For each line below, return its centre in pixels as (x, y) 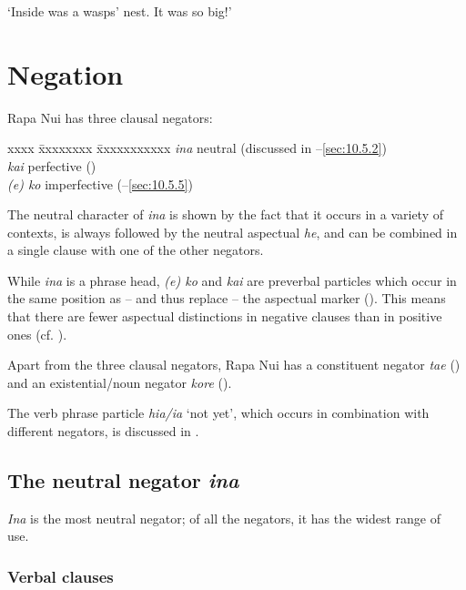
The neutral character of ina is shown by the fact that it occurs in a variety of (226, 214)
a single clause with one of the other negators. (136, 250)
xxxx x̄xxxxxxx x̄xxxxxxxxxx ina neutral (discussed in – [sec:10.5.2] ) (197, 148)
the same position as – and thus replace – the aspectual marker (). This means (227, 298)
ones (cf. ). (37, 334)
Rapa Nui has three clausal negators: (110, 117)
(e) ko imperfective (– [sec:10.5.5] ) (100, 183)
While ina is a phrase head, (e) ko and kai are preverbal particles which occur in (232, 280)
